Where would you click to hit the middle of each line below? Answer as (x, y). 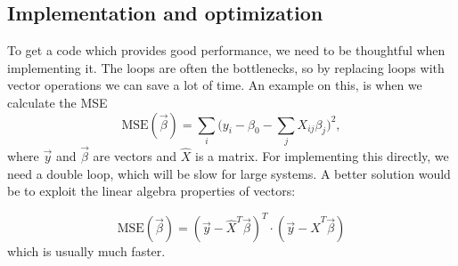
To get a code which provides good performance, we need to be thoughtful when (226, 50)
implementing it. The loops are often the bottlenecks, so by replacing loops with (226, 67)
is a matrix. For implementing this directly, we (322, 156)
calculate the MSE (57, 102)
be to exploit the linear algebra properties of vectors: (151, 191)
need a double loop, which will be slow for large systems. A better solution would (229, 173)
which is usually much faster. (86, 251)
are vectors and (135, 156)
